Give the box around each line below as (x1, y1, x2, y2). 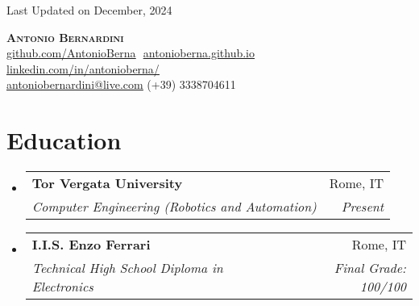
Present (341, 197, 384, 216)
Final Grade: (334, 258, 406, 278)
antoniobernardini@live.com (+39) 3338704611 (6, 76, 236, 93)
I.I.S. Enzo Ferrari (31, 235, 151, 254)
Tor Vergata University (31, 174, 183, 193)
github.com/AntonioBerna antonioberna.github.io (6, 44, 255, 61)
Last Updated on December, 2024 (6, 2, 172, 18)
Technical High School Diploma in (31, 258, 223, 278)
